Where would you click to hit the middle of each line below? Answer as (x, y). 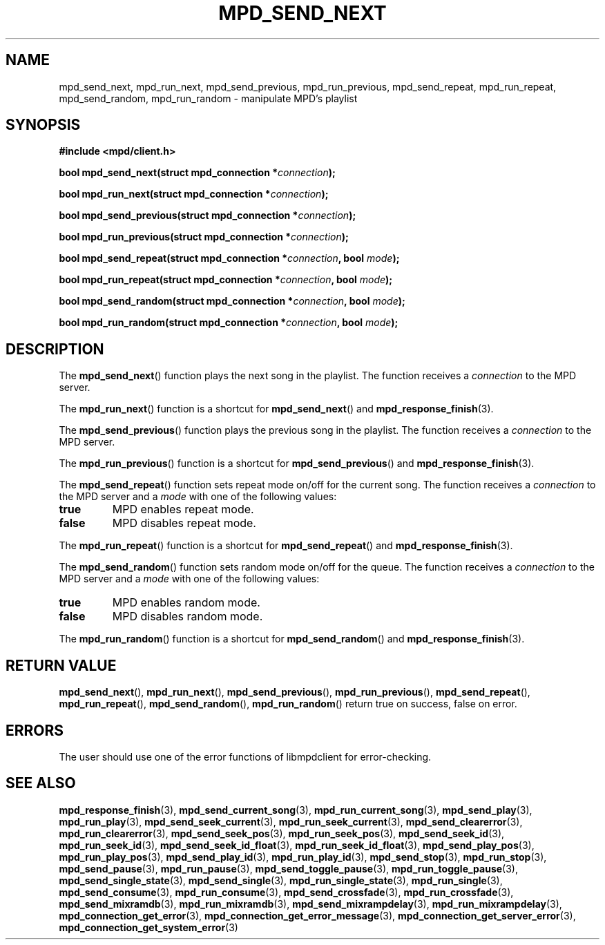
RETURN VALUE (61, 665)
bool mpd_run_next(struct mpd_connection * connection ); (194, 194)
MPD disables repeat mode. (184, 523)
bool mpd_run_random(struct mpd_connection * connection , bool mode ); (229, 323)
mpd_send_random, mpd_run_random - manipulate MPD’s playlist (208, 98)
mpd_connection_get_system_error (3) (148, 927)
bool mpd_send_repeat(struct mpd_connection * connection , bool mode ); (229, 258)
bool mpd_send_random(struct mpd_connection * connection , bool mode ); (232, 301)
